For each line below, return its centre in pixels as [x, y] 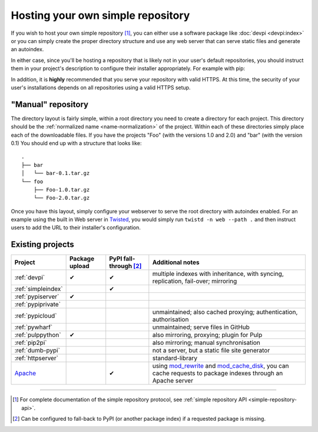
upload [79, 266]
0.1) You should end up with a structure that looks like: [76, 143]
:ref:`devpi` [30, 278]
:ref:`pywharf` [34, 327]
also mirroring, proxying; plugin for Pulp [207, 335]
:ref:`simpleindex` [39, 289]
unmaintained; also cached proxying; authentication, [225, 312]
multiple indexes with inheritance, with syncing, [218, 274]
